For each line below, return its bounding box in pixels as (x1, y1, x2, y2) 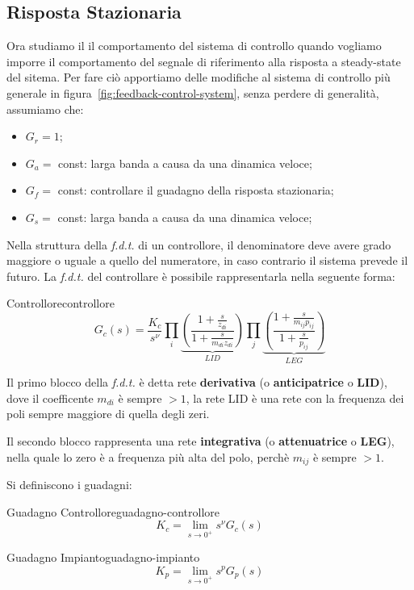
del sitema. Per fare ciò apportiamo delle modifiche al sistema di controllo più (6, 69, 391, 86)
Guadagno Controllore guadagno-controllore (6, 503, 220, 520)
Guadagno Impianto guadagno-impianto (6, 548, 200, 565)
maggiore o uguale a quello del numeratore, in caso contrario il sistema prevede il (6, 252, 408, 269)
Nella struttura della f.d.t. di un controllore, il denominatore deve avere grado (6, 236, 391, 253)
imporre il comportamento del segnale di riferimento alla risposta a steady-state (6, 52, 401, 69)
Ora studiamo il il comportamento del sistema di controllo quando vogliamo (6, 37, 382, 54)
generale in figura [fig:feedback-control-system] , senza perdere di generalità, (6, 84, 379, 101)
